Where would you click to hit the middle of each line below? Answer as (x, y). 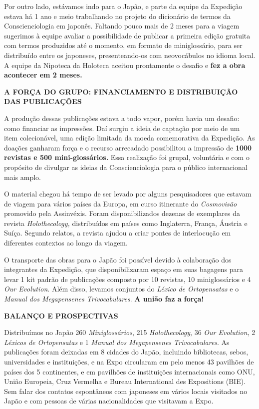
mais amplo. (22, 177)
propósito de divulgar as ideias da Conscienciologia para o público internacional (126, 167)
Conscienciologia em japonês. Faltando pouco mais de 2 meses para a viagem (122, 26)
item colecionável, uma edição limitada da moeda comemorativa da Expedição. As (129, 138)
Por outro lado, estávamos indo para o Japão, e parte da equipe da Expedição (123, 6)
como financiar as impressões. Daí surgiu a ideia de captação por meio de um (122, 128)
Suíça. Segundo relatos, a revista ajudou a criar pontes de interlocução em (118, 233)
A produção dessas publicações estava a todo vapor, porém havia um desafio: (122, 118)
